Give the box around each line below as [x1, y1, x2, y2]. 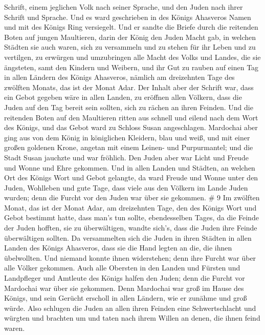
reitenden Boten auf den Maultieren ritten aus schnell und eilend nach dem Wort [4, 112, 258, 122]
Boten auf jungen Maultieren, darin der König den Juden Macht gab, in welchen [4, 31, 256, 42]
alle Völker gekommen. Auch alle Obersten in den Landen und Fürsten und [4, 262, 240, 273]
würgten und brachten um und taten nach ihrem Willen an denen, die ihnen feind [4, 312, 260, 323]
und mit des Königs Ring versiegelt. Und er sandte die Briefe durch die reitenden [4, 22, 258, 32]
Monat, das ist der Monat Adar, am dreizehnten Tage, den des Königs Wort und [4, 202, 257, 213]
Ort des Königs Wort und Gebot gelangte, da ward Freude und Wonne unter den [4, 172, 258, 183]
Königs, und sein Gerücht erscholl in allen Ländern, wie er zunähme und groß [4, 292, 247, 303]
